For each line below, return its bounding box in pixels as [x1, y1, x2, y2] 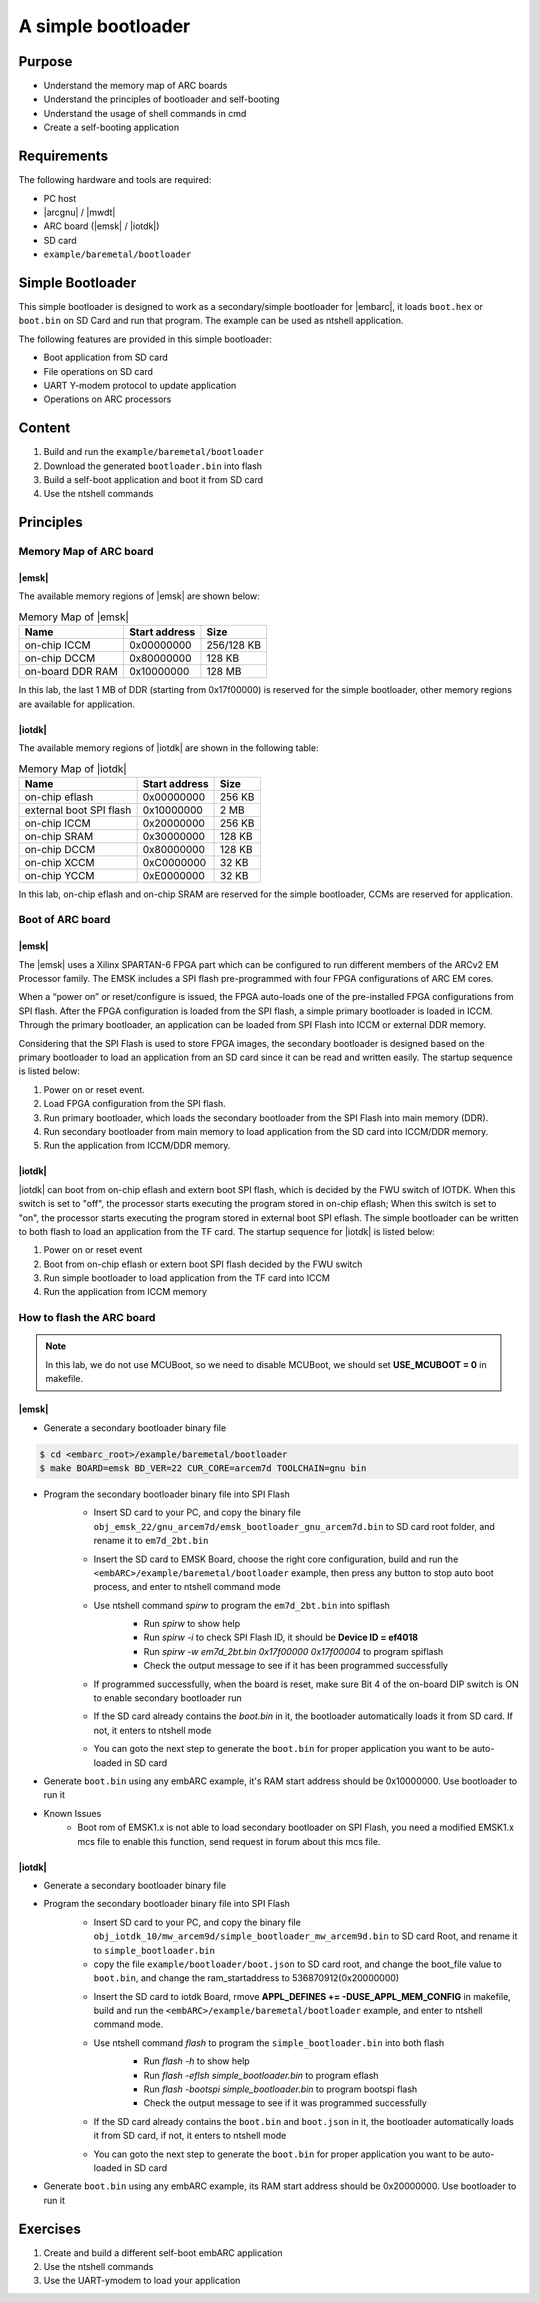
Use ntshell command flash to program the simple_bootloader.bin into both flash [93, 2036, 445, 2049]
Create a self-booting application [43, 121, 180, 134]
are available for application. [18, 698, 135, 710]
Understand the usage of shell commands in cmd [43, 107, 247, 119]
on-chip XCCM [24, 855, 95, 869]
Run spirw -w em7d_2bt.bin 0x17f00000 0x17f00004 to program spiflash [143, 1645, 444, 1657]
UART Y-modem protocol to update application [43, 379, 237, 391]
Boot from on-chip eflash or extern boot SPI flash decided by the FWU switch [43, 1258, 363, 1270]
